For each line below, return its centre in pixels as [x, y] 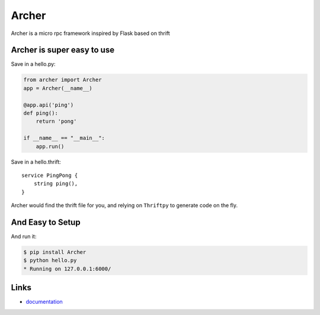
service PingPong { [50, 175]
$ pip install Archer [55, 252]
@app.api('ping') [49, 105]
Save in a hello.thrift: [36, 162]
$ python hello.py [50, 260]
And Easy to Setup [46, 222]
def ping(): [41, 113]
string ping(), [56, 184]
